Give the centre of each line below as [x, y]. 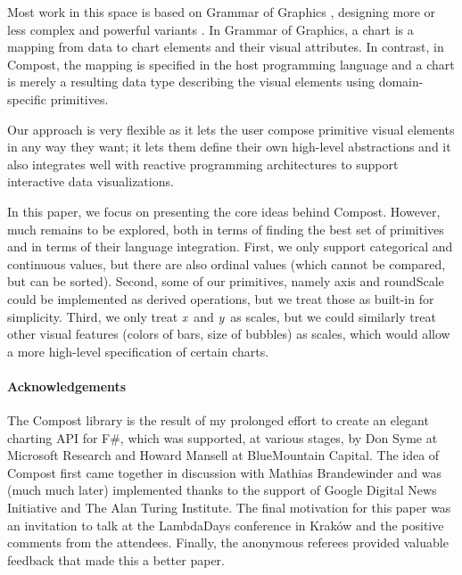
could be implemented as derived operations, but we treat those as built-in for [221, 298]
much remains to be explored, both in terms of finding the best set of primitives [226, 229]
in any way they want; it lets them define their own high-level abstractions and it [229, 147]
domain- [401, 82]
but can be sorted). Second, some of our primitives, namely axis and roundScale [226, 281]
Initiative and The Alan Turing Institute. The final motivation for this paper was [229, 508]
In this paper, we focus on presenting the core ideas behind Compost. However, [224, 211]
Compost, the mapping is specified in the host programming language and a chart [231, 64]
